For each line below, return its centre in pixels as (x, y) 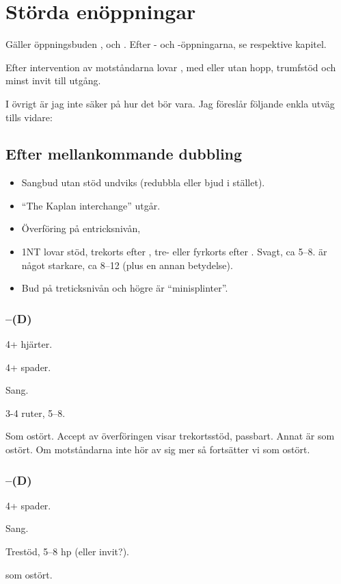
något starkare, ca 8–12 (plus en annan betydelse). (127, 265)
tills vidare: (29, 117)
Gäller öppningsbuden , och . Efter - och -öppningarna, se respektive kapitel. (166, 44)
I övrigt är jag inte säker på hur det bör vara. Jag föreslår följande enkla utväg (170, 103)
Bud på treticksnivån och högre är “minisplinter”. (125, 288)
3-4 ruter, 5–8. (36, 412)
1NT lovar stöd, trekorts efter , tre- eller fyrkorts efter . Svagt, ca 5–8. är (174, 252)
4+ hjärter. (29, 344)
